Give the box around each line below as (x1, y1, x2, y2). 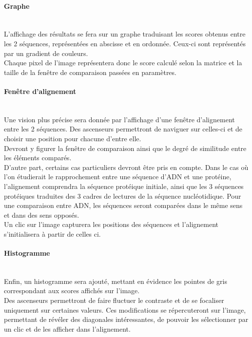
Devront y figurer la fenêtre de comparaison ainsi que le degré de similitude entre (4, 143, 247, 153)
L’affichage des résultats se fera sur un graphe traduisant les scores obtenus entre (4, 29, 246, 39)
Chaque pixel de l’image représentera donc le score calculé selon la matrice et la (4, 57, 242, 68)
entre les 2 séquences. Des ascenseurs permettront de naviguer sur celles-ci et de (4, 124, 243, 134)
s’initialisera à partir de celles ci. (4, 228, 101, 239)
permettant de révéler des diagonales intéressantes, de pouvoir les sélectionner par (4, 314, 249, 324)
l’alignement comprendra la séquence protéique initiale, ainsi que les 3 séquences (4, 181, 244, 191)
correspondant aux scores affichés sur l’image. (4, 285, 140, 296)
